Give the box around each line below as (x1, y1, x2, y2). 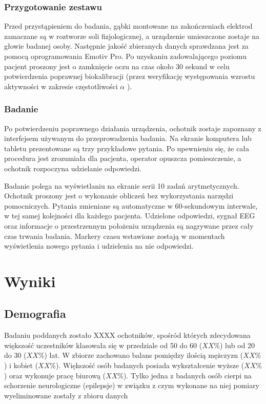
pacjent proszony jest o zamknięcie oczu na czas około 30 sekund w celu (4, 60, 230, 71)
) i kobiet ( (4, 360, 38, 371)
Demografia (4, 306, 66, 321)
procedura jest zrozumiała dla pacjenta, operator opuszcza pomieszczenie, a (4, 153, 241, 164)
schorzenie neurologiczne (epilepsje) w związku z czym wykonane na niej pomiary (4, 380, 260, 391)
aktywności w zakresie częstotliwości (4, 80, 118, 91)
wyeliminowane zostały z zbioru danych (4, 390, 128, 400)
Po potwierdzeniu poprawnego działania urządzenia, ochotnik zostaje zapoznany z (4, 123, 261, 133)
